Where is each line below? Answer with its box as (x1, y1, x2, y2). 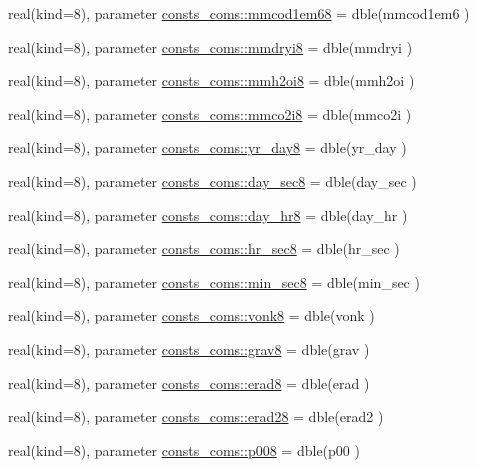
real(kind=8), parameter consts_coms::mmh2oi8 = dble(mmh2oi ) (8, 70, 415, 91)
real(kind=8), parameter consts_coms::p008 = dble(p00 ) (8, 439, 360, 460)
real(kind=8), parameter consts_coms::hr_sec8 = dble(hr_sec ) (8, 238, 400, 259)
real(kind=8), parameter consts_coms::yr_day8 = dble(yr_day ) (8, 137, 407, 158)
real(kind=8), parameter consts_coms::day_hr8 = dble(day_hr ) (8, 204, 408, 225)
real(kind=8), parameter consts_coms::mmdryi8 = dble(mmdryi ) (8, 36, 413, 57)
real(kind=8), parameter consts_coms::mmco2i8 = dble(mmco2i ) (8, 103, 412, 124)
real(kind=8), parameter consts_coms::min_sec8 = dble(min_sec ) (8, 271, 420, 292)
